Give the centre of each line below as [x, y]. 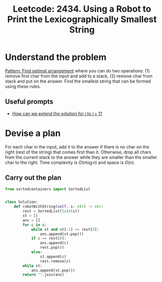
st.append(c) [53, 257]
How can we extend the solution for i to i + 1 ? [57, 113]
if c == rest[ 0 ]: [49, 239]
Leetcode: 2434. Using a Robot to [82, 9]
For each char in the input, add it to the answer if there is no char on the [77, 147]
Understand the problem [56, 57]
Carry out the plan [33, 178]
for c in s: [35, 225]
